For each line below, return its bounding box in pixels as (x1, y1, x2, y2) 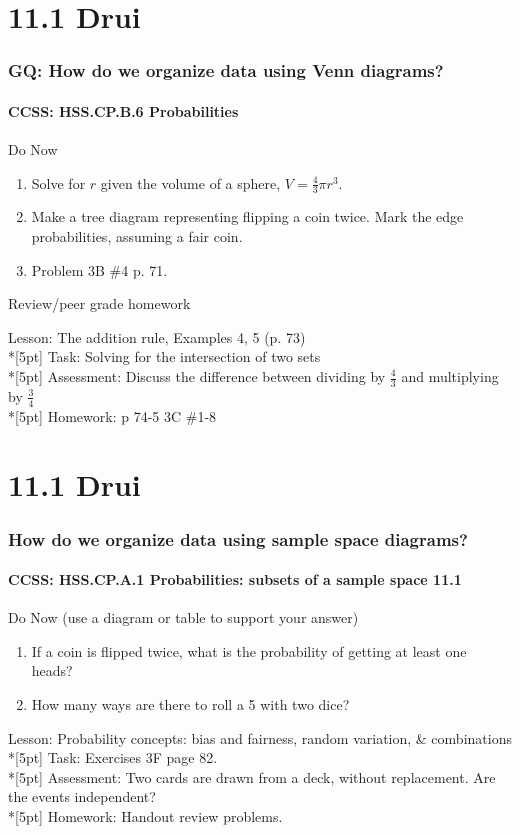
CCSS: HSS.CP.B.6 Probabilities (8, 100, 239, 121)
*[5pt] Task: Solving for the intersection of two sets (8, 346, 321, 367)
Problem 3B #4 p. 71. (31, 259, 168, 280)
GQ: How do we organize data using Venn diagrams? (8, 58, 444, 83)
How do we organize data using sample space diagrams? (8, 526, 468, 551)
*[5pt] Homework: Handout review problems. (8, 806, 283, 827)
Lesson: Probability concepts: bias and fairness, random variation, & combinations (8, 727, 512, 748)
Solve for (31, 172, 86, 193)
